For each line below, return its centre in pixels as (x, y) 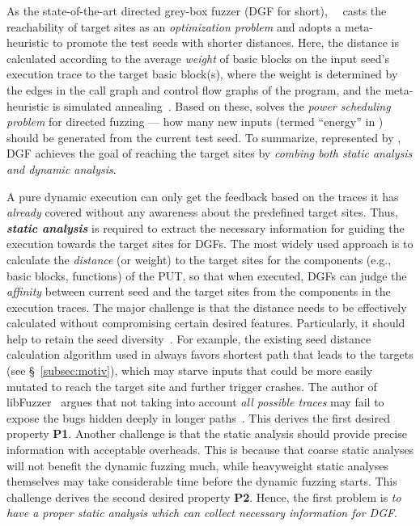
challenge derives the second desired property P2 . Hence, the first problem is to (204, 497)
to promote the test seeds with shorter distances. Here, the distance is (225, 42)
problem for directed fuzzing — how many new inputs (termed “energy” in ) (195, 122)
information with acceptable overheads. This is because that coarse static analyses (210, 450)
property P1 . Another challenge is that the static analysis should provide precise (207, 433)
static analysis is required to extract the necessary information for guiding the (206, 227)
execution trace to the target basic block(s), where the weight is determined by (202, 74)
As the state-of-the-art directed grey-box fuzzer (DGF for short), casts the (197, 11)
